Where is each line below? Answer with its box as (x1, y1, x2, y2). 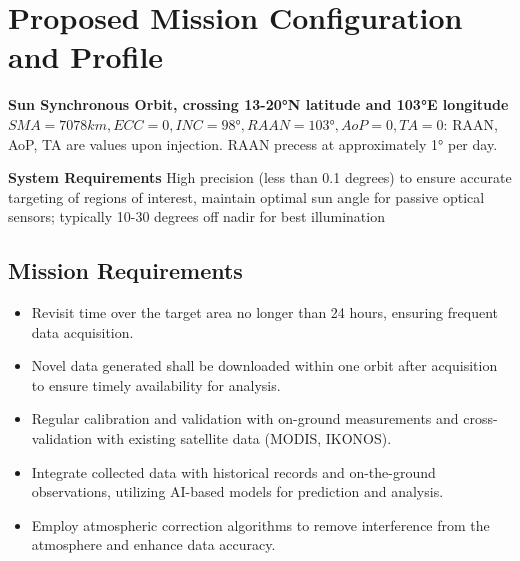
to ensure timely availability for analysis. (31, 374, 281, 395)
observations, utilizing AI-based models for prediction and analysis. (31, 481, 444, 502)
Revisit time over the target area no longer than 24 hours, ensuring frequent (31, 302, 498, 323)
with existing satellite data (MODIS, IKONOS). (96, 428, 392, 449)
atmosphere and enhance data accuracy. (31, 534, 276, 555)
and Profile (8, 36, 164, 77)
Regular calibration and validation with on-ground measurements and (31, 408, 459, 429)
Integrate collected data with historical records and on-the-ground (31, 461, 436, 482)
